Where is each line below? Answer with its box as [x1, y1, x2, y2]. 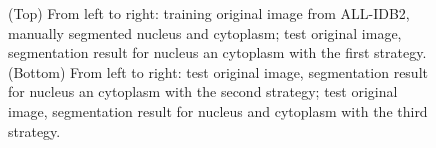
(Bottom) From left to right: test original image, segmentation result [8, 61, 428, 82]
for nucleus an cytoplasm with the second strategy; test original [8, 81, 398, 102]
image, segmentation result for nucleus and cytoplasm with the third [8, 100, 428, 121]
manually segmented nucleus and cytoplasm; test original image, [8, 22, 402, 43]
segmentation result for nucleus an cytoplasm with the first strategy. [8, 42, 427, 63]
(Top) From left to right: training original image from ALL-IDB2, [8, 3, 410, 23]
